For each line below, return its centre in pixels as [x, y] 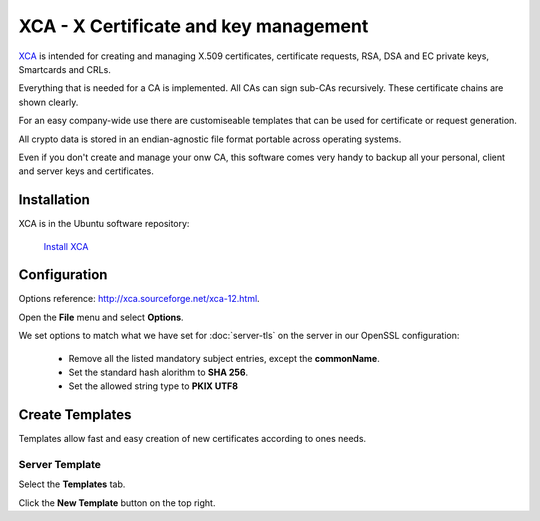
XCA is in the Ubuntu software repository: [104, 224]
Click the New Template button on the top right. [117, 502]
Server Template [60, 465]
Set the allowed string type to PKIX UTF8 [153, 386]
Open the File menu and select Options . [101, 317]
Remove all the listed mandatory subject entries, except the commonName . [224, 358]
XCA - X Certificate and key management [193, 26]
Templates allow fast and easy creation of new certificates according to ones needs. [192, 439]
